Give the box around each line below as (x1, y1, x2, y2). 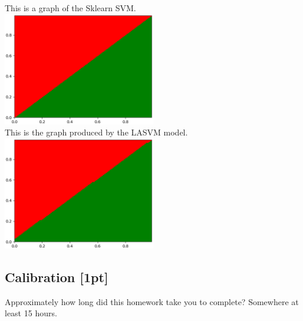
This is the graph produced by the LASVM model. (5, 126, 188, 138)
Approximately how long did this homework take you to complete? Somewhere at (5, 295, 299, 307)
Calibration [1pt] (5, 267, 108, 286)
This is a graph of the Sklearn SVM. (5, 2, 136, 14)
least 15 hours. (5, 307, 57, 319)
